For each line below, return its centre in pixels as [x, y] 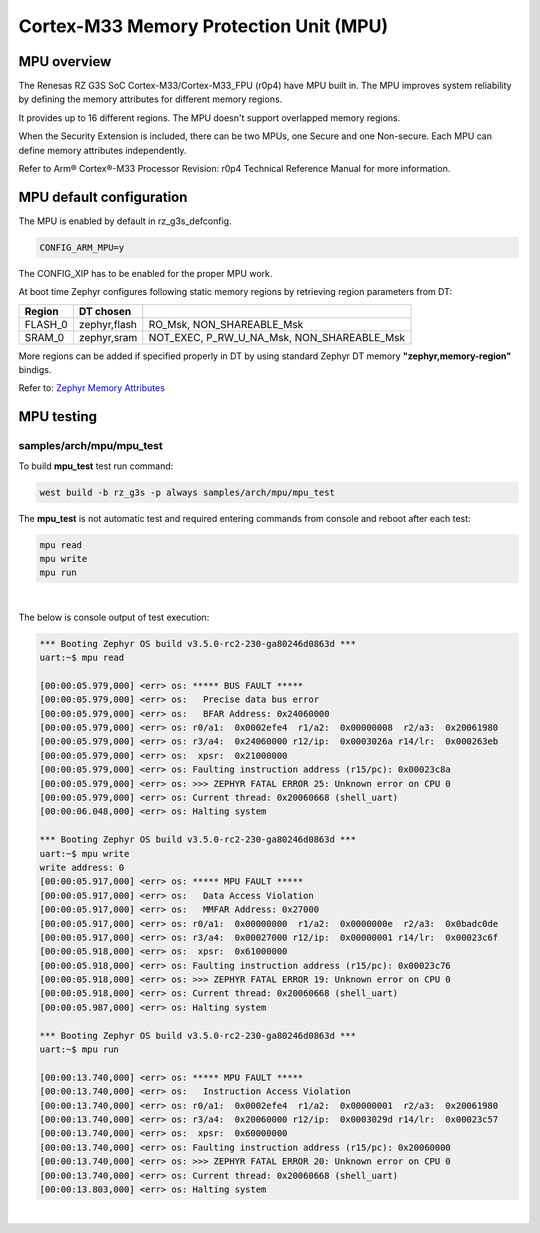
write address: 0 [82, 867]
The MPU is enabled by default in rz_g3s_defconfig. [125, 221]
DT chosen [105, 311]
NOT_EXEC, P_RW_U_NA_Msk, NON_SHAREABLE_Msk [276, 337]
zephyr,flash [107, 324]
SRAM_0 [44, 337]
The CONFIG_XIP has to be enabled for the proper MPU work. [145, 273]
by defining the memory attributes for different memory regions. [150, 99]
